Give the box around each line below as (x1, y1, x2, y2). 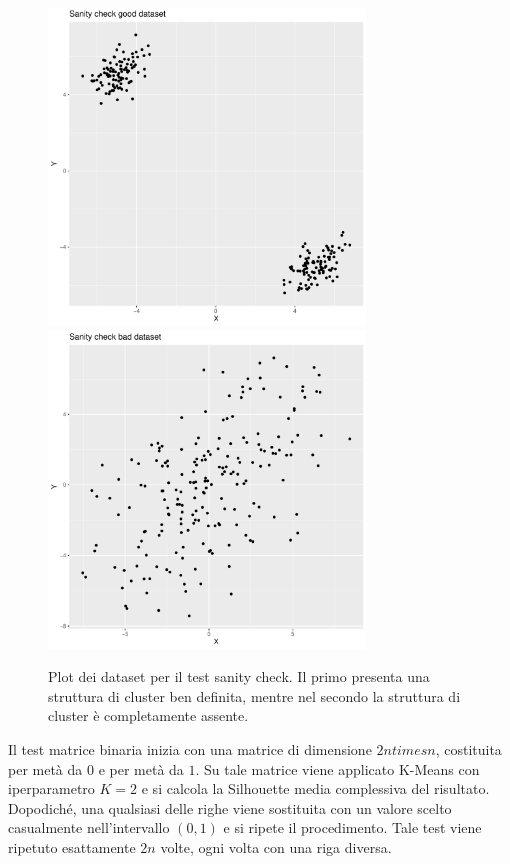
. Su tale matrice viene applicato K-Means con (195, 758, 480, 779)
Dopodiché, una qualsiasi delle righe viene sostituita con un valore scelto (8, 797, 452, 818)
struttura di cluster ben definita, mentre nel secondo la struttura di (48, 685, 461, 706)
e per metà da (98, 758, 184, 779)
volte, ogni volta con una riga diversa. (160, 836, 392, 857)
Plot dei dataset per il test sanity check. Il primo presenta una (48, 666, 430, 687)
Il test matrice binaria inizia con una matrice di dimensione (8, 738, 372, 759)
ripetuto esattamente (8, 836, 136, 857)
